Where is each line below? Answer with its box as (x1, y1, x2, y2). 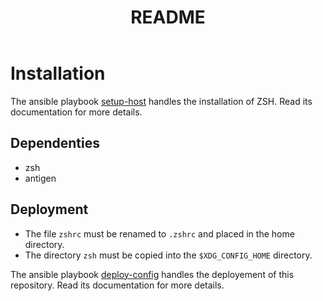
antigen (24, 172, 57, 184)
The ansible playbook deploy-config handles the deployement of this (10, 268, 295, 280)
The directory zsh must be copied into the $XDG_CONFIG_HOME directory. (24, 249, 313, 261)
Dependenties (10, 135, 100, 152)
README (130, 6, 206, 29)
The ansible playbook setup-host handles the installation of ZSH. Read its (10, 95, 313, 107)
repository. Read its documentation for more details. (10, 279, 225, 291)
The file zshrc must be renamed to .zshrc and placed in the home (24, 227, 295, 240)
